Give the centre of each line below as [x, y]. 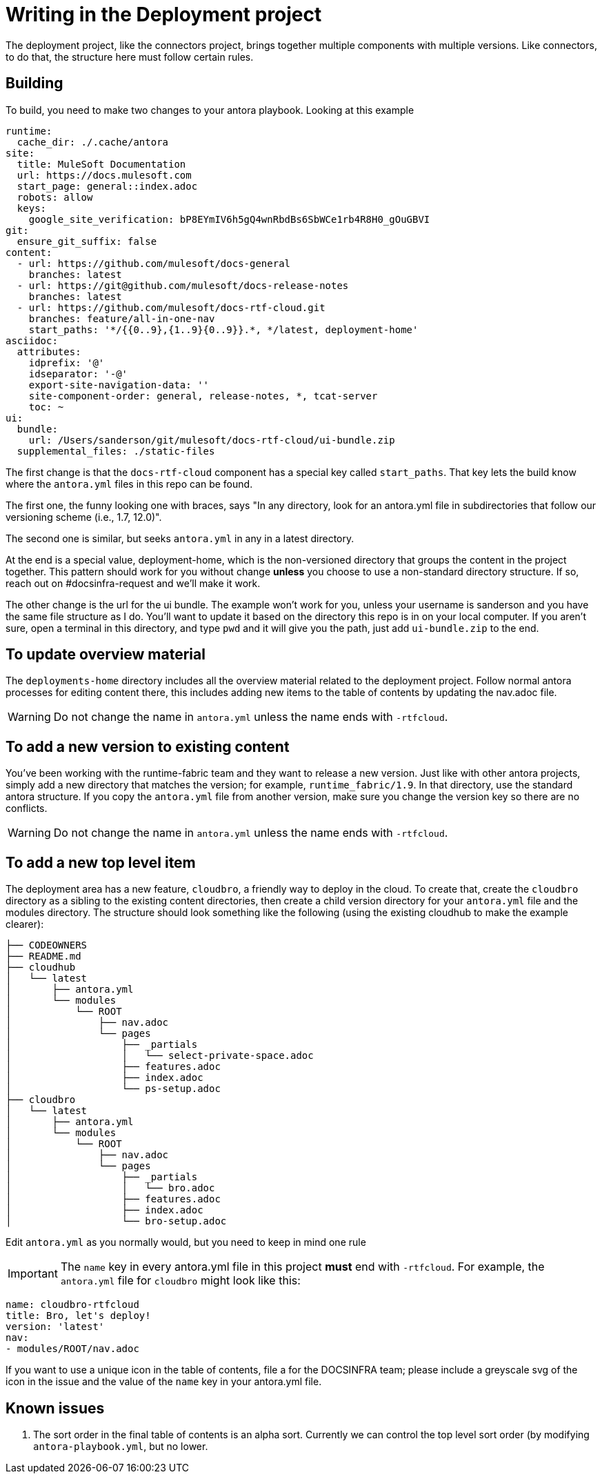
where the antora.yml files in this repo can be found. [129, 484]
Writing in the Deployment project [164, 14]
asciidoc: [32, 340]
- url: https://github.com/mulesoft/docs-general [154, 263]
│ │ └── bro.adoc [110, 1188]
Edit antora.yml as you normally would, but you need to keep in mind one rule [186, 1242]
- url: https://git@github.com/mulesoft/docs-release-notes [183, 285]
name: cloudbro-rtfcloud [72, 1305]
